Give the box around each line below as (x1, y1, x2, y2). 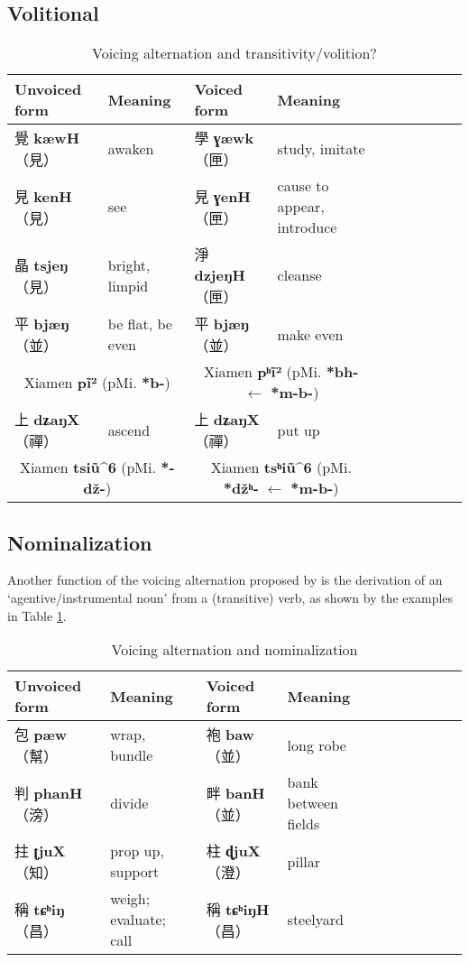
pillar (287, 850, 321, 872)
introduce (277, 217, 337, 238)
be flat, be (107, 313, 172, 335)
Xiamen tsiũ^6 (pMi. (19, 457, 156, 478)
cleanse (277, 264, 322, 286)
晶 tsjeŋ (14, 254, 69, 275)
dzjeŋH (194, 264, 245, 286)
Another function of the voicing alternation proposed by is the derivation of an (7, 570, 443, 589)
